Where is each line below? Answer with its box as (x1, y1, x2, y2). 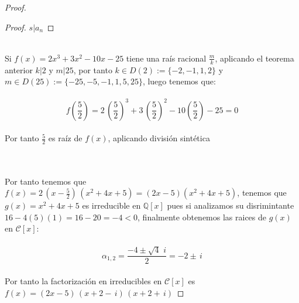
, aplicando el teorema (215, 52, 294, 64)
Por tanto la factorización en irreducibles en (5, 274, 162, 287)
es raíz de (48, 132, 83, 144)
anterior (5, 63, 33, 76)
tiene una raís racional (126, 52, 207, 64)
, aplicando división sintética (108, 132, 210, 144)
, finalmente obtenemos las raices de (138, 210, 267, 223)
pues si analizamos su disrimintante (167, 199, 294, 212)
